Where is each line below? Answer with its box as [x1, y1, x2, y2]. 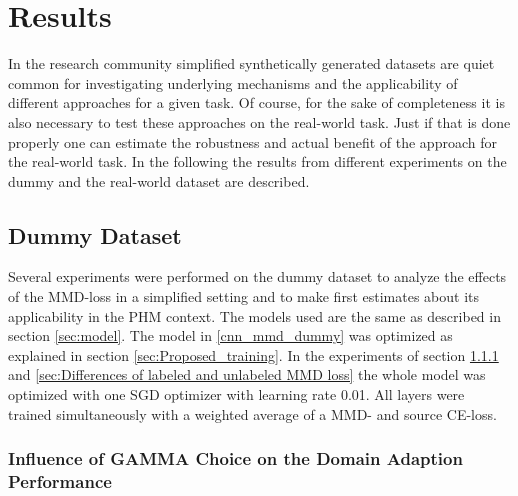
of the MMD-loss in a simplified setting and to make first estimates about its [8, 286, 479, 307]
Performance [8, 469, 112, 494]
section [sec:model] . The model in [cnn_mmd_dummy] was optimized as [8, 325, 453, 346]
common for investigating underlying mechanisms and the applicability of [8, 72, 458, 93]
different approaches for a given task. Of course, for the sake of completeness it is [8, 92, 505, 113]
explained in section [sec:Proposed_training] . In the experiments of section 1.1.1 [8, 344, 499, 365]
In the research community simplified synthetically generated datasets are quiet [8, 53, 495, 74]
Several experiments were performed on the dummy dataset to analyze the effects [8, 266, 507, 287]
